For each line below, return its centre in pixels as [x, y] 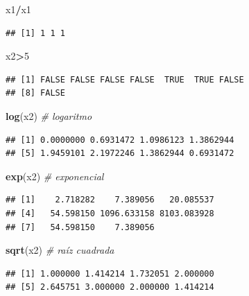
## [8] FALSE [35, 93]
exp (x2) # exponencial [55, 176]
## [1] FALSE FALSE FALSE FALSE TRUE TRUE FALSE [125, 79]
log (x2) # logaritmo [49, 115]
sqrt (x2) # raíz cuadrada [60, 250]
